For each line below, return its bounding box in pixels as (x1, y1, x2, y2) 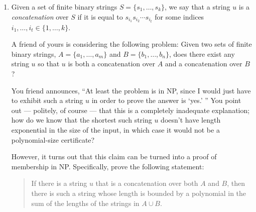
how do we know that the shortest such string (11, 115, 152, 125)
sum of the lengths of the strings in (31, 197, 140, 208)
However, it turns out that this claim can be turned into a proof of (11, 151, 217, 162)
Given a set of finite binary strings (11, 2, 117, 12)
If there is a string (31, 178, 87, 188)
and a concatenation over (165, 58, 242, 69)
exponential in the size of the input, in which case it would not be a (11, 125, 220, 135)
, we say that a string (165, 2, 230, 12)
